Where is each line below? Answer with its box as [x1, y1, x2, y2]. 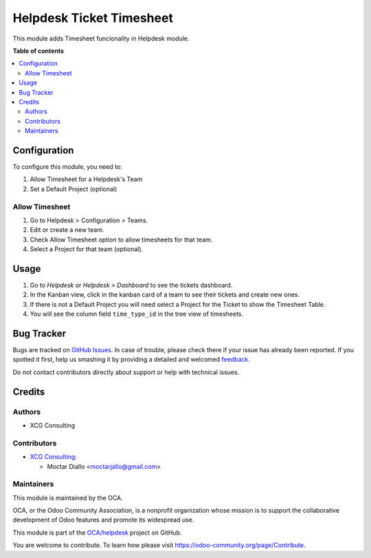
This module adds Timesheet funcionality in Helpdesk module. [12, 34, 190, 43]
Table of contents [12, 47, 65, 55]
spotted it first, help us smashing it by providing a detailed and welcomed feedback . [12, 356, 251, 364]
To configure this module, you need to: [12, 162, 123, 171]
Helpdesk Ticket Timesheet [12, 10, 173, 25]
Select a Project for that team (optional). [30, 245, 144, 253]
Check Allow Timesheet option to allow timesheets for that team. [30, 235, 213, 244]
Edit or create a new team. [30, 226, 104, 234]
